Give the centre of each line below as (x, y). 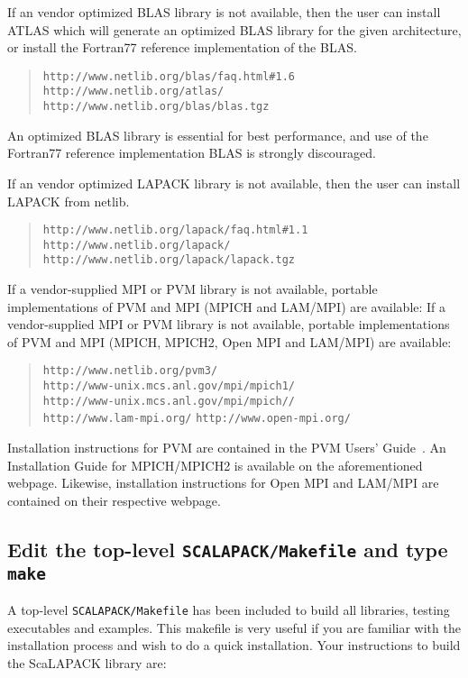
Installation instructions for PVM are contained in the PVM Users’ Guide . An (227, 448)
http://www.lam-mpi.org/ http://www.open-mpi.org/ (197, 419)
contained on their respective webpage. (114, 500)
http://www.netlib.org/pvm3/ (130, 371)
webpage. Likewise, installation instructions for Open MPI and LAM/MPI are (223, 483)
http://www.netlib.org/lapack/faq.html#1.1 (175, 230)
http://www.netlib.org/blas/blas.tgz (156, 107)
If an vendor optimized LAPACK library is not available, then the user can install (234, 183)
